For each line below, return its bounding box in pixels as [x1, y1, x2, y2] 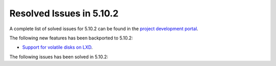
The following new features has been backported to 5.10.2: [9, 35, 133, 41]
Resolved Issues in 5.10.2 [9, 8, 119, 19]
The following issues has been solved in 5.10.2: [9, 54, 108, 60]
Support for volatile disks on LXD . [22, 44, 93, 51]
